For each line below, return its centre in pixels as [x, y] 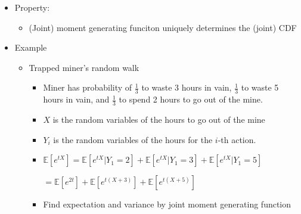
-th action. [237, 139]
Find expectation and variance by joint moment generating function [167, 204]
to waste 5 [260, 87]
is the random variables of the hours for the [133, 139]
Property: [32, 7]
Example [31, 47]
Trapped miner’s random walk [84, 67]
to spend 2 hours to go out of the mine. [191, 99]
